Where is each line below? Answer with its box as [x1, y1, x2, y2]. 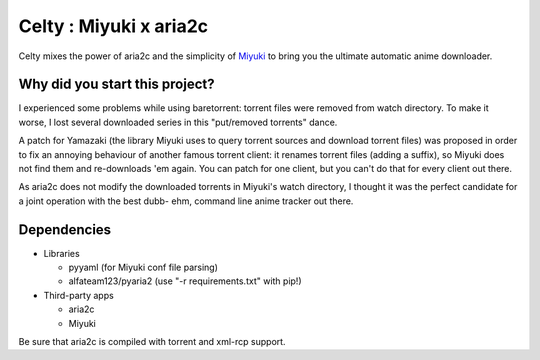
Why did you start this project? [18, 76, 215, 93]
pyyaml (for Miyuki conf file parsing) [68, 261, 219, 274]
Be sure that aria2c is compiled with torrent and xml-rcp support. [18, 336, 286, 348]
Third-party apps [43, 289, 114, 301]
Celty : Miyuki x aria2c [18, 15, 209, 37]
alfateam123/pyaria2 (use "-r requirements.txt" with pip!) [68, 275, 302, 287]
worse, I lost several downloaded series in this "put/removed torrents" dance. [18, 116, 338, 128]
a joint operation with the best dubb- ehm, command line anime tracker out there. [18, 195, 354, 207]
